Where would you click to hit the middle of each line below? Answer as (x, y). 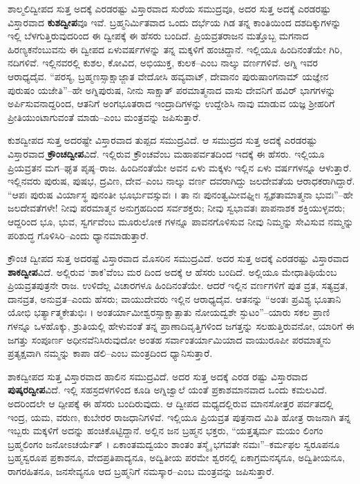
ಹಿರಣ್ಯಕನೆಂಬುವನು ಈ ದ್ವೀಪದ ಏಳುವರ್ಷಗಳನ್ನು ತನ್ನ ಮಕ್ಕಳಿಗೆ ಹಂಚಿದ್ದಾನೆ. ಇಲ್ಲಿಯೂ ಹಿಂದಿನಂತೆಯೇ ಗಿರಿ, (175, 49)
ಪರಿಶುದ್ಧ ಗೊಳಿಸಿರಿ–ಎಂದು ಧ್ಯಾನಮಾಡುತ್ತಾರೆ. (78, 235)
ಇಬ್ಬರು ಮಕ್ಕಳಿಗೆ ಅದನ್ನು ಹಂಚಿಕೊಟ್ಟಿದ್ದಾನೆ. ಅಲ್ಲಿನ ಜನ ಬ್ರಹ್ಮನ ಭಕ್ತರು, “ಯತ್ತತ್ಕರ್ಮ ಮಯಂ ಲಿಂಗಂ (165, 430)
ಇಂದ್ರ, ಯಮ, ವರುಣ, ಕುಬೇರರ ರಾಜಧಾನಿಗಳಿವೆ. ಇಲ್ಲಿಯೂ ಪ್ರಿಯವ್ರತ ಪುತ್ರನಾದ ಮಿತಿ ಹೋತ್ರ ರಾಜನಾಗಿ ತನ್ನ (179, 417)
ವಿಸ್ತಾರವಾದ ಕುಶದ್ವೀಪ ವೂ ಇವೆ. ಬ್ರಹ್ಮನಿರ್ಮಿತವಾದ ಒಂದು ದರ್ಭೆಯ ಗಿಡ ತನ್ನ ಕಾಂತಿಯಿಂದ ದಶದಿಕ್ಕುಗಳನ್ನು (174, 22)
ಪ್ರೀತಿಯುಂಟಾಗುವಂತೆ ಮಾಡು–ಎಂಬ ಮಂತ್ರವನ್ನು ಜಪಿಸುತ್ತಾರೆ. (104, 117)
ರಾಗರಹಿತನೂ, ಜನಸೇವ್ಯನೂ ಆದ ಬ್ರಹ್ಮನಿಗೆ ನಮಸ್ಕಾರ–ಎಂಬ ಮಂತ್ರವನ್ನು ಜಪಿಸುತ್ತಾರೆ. (141, 471)
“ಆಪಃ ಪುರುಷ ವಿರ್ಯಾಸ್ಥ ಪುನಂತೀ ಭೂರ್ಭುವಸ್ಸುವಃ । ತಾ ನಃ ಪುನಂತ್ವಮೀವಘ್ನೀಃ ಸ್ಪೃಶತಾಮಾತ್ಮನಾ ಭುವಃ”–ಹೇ (180, 194)
